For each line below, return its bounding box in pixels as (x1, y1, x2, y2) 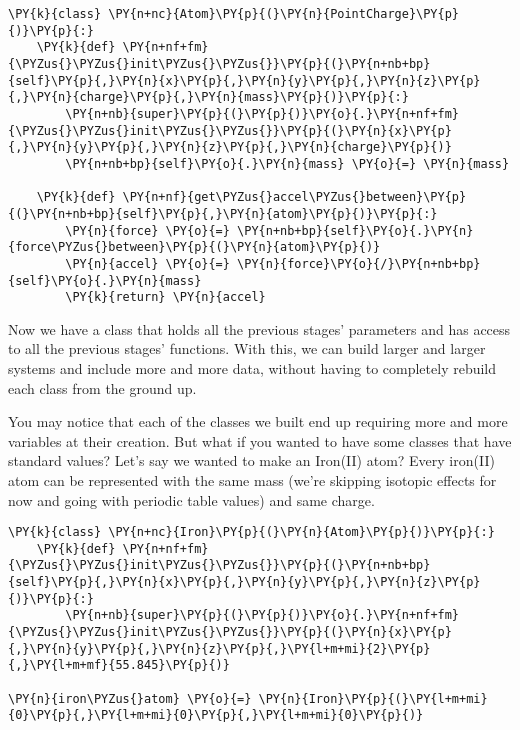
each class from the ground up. (8, 377, 197, 398)
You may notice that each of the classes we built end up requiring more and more (8, 411, 508, 432)
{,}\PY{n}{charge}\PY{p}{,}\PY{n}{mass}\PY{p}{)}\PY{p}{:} (8, 90, 409, 105)
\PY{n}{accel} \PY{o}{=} (65, 256, 230, 271)
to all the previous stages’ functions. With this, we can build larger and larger (8, 338, 486, 359)
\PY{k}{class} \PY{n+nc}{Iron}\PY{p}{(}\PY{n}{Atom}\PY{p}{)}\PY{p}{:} (8, 525, 495, 540)
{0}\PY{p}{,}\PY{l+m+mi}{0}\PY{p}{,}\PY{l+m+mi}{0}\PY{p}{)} (8, 708, 424, 723)
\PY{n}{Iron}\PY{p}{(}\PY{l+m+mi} (258, 691, 488, 706)
